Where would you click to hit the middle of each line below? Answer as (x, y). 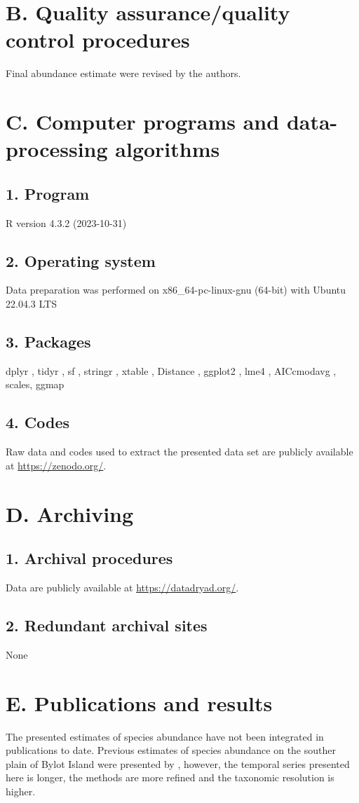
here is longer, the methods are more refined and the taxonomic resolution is (170, 777)
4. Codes (38, 422)
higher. (21, 791)
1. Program (48, 193)
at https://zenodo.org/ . (56, 465)
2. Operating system (81, 260)
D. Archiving (70, 513)
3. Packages (48, 342)
